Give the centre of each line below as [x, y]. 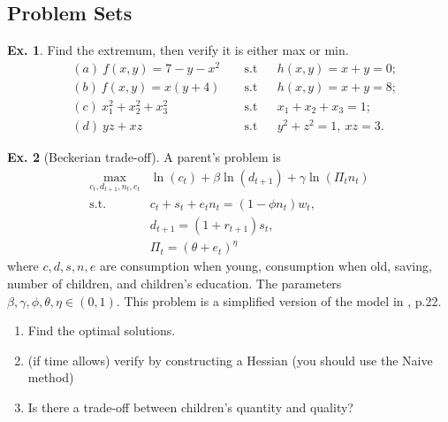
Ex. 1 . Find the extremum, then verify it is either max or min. [178, 50]
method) [51, 377]
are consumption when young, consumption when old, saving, [266, 266]
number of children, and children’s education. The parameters [175, 283]
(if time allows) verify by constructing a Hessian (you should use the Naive [230, 360]
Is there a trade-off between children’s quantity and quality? [190, 407]
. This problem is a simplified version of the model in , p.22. [279, 300]
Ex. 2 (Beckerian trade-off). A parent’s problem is [144, 157]
